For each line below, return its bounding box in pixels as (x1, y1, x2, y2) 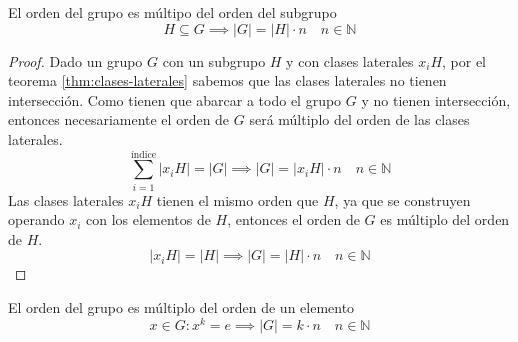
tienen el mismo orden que (156, 189, 319, 210)
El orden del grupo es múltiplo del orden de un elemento (8, 297, 355, 318)
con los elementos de (85, 209, 211, 230)
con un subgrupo (162, 50, 266, 71)
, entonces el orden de (227, 209, 360, 230)
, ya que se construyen (334, 189, 471, 210)
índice (131, 149, 157, 160)
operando (8, 209, 65, 230)
